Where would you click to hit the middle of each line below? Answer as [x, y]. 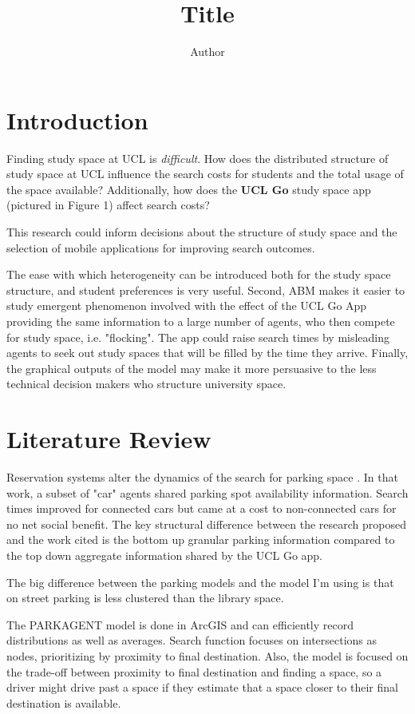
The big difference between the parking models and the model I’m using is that [200, 582]
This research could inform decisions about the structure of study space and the [202, 232]
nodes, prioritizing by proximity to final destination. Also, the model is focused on [207, 656]
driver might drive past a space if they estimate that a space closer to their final [202, 687]
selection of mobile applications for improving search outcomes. [161, 247]
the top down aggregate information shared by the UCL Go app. [165, 555]
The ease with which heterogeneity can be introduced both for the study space [199, 274]
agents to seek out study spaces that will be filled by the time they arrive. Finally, [207, 353]
